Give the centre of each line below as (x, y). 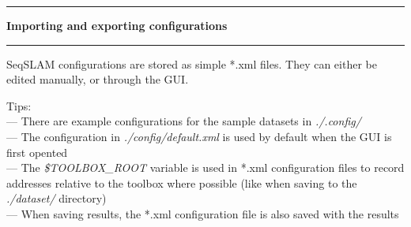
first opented (37, 152)
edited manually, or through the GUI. (98, 79)
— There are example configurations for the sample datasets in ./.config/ (184, 121)
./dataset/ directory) (57, 198)
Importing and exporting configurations (117, 25)
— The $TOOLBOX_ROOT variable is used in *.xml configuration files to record (205, 167)
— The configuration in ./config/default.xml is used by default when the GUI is (199, 136)
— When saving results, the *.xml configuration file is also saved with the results (203, 213)
